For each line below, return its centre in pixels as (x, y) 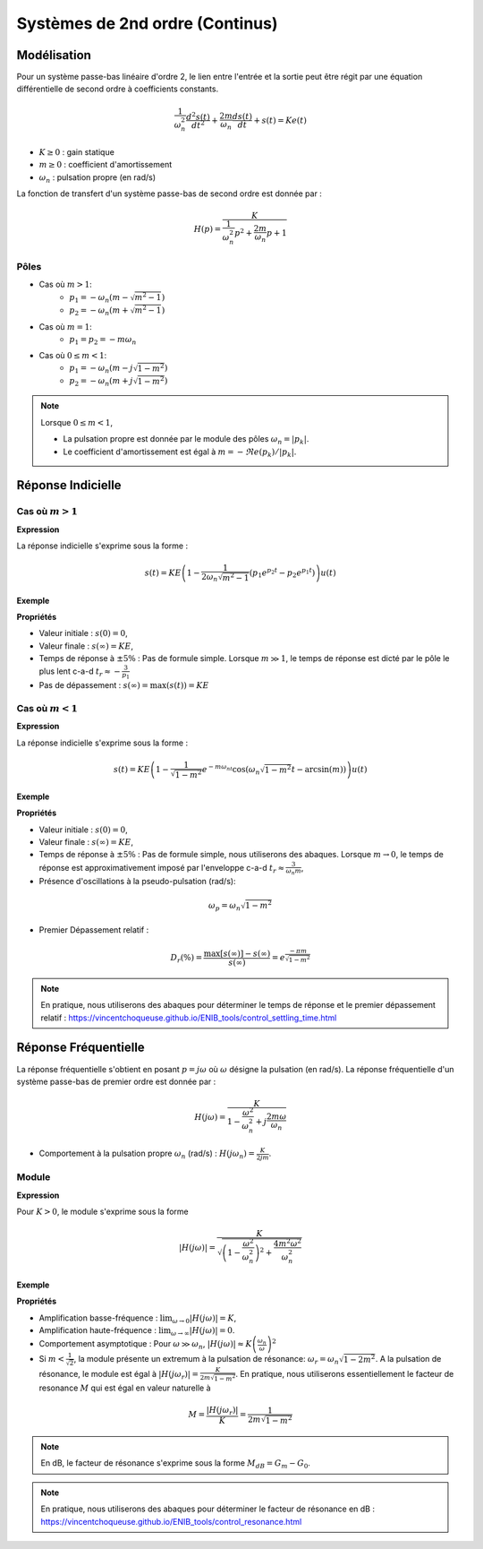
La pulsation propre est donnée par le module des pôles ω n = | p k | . (186, 440)
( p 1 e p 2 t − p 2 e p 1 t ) (282, 573)
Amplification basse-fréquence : (98, 1318)
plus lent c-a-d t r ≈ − (80, 672)
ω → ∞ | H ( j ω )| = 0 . (203, 1331)
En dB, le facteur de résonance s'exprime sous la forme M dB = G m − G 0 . (175, 1464)
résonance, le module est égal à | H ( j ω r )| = (119, 1375)
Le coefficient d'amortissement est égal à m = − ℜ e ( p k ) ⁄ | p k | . (180, 452)
